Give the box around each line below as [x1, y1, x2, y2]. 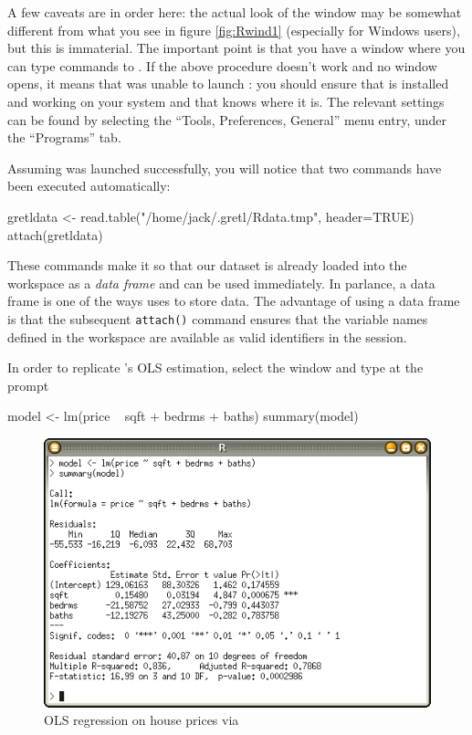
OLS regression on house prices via [44, 710, 239, 730]
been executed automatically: [7, 176, 171, 195]
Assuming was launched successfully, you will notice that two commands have [7, 158, 442, 177]
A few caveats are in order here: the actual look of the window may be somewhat [7, 3, 462, 21]
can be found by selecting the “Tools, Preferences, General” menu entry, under [7, 110, 446, 129]
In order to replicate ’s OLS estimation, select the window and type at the [7, 358, 424, 377]
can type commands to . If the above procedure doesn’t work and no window [7, 56, 437, 75]
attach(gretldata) [7, 225, 103, 244]
